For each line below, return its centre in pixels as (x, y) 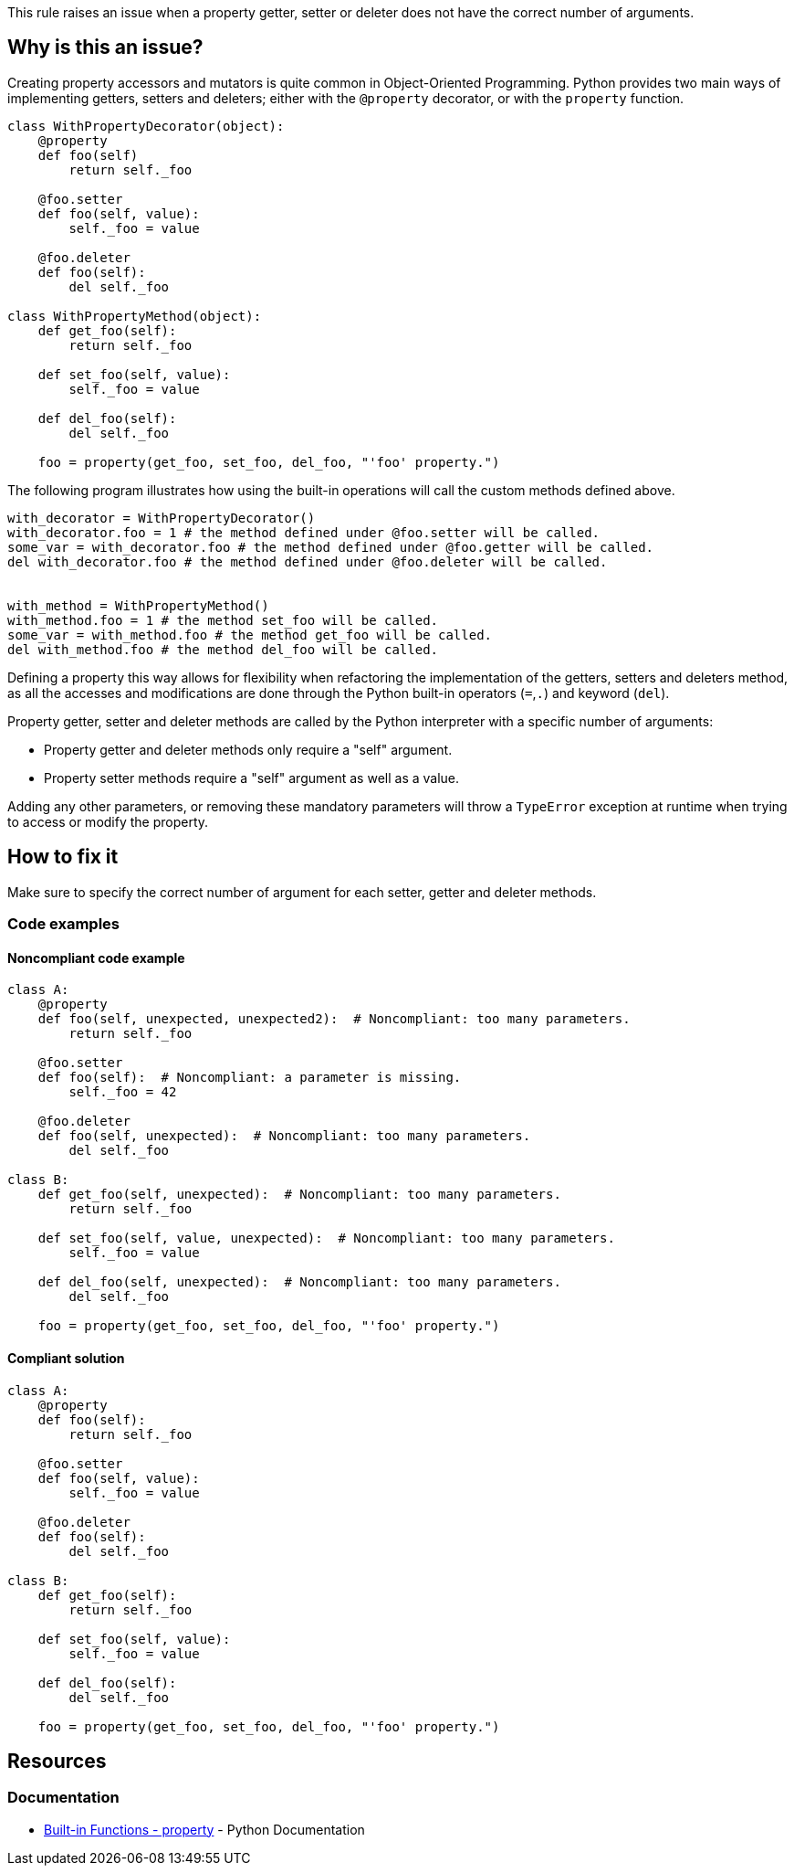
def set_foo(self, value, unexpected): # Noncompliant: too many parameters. (326, 1238)
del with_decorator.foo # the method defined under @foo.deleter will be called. (308, 561)
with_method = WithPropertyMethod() (138, 605)
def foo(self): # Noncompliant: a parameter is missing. (250, 1078)
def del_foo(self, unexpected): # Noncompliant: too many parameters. (299, 1282)
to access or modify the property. (108, 821)
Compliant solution (66, 1358)
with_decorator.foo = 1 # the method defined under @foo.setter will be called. (304, 532)
